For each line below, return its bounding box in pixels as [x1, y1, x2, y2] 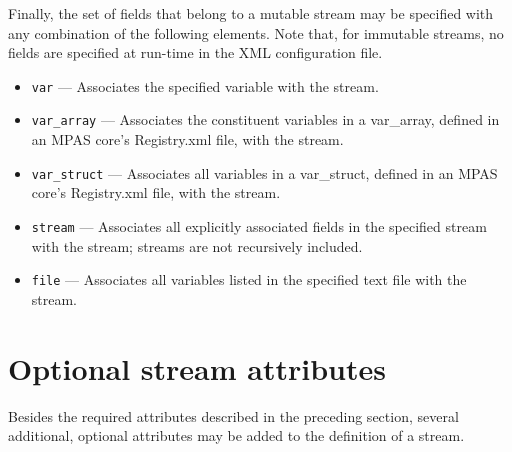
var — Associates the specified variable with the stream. [31, 75, 379, 96]
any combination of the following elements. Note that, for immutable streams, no [8, 22, 504, 43]
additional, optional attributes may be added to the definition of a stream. [8, 425, 465, 446]
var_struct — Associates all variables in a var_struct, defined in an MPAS [31, 162, 498, 183]
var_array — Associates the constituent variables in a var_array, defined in [31, 109, 500, 130]
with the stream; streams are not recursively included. [31, 235, 363, 256]
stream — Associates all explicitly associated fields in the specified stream [31, 215, 487, 236]
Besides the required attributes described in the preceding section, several [8, 405, 459, 426]
